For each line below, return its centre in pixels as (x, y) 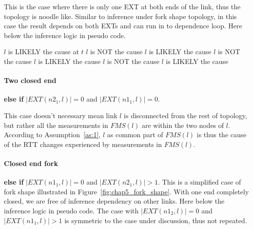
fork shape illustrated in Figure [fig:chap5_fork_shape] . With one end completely (126, 191)
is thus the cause (222, 135)
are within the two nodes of (183, 125)
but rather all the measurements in (56, 125)
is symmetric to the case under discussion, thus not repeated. (156, 220)
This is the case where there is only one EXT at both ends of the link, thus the (122, 6)
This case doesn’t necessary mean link (61, 115)
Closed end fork (31, 163)
